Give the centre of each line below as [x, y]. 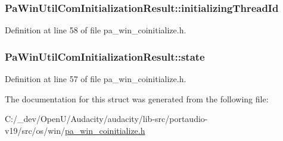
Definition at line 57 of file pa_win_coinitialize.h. [96, 79]
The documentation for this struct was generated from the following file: [137, 98]
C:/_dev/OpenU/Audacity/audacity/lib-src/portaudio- [106, 119]
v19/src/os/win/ [35, 130]
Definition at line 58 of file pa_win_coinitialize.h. [96, 30]
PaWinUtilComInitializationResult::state [105, 56]
